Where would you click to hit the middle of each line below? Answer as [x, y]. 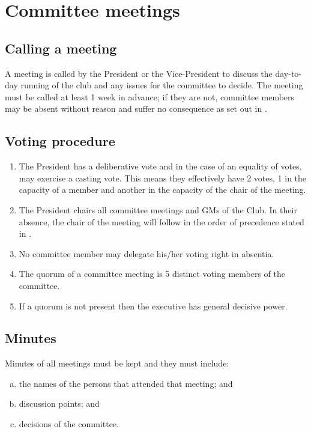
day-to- [288, 73]
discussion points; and [59, 403]
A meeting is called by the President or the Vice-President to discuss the [139, 73]
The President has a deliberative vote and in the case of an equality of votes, [160, 166]
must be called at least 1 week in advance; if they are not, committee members [150, 96]
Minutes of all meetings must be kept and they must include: [117, 363]
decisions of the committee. [69, 424]
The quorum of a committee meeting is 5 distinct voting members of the [152, 274]
